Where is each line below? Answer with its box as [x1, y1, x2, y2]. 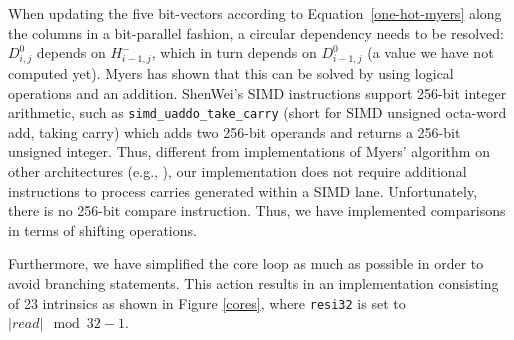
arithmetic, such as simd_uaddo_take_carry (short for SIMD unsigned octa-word [8, 102, 507, 123]
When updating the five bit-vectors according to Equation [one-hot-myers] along [8, 3, 502, 23]
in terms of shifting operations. [8, 219, 197, 240]
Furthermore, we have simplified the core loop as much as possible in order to [8, 253, 484, 274]
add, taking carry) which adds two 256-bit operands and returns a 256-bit [8, 121, 461, 142]
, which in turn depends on [151, 42, 317, 63]
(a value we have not [367, 42, 494, 63]
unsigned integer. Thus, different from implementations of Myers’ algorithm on [8, 141, 490, 162]
